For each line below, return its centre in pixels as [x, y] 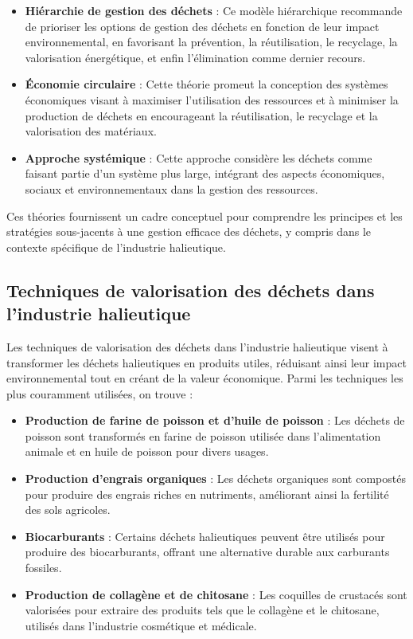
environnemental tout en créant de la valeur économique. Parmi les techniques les [205, 378]
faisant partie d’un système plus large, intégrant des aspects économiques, [205, 173]
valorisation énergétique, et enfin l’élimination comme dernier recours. [195, 57]
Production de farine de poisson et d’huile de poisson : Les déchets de [215, 420]
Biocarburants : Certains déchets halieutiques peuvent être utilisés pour [205, 536]
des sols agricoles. [68, 510]
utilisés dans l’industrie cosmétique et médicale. [141, 625]
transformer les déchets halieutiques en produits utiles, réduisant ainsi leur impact [206, 362]
